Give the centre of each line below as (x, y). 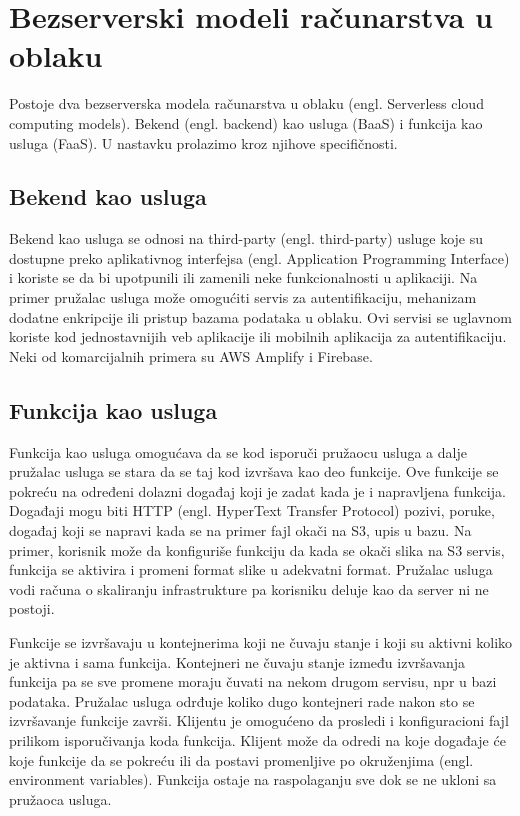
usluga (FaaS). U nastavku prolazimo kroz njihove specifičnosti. (203, 142)
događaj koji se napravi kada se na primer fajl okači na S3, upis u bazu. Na (240, 530)
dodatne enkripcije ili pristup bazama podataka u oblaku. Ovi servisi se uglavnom (260, 316)
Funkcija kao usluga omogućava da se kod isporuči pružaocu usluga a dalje (238, 451)
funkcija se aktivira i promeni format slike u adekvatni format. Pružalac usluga (251, 569)
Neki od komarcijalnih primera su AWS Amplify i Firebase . (191, 355)
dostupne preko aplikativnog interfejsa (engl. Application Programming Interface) (259, 257)
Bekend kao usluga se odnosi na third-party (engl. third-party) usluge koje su (246, 238)
